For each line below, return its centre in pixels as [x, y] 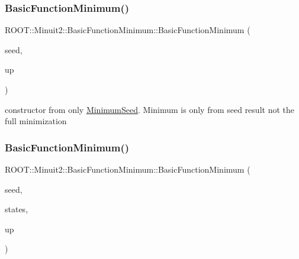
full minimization [36, 121]
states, [17, 209]
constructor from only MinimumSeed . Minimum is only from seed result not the [149, 109]
